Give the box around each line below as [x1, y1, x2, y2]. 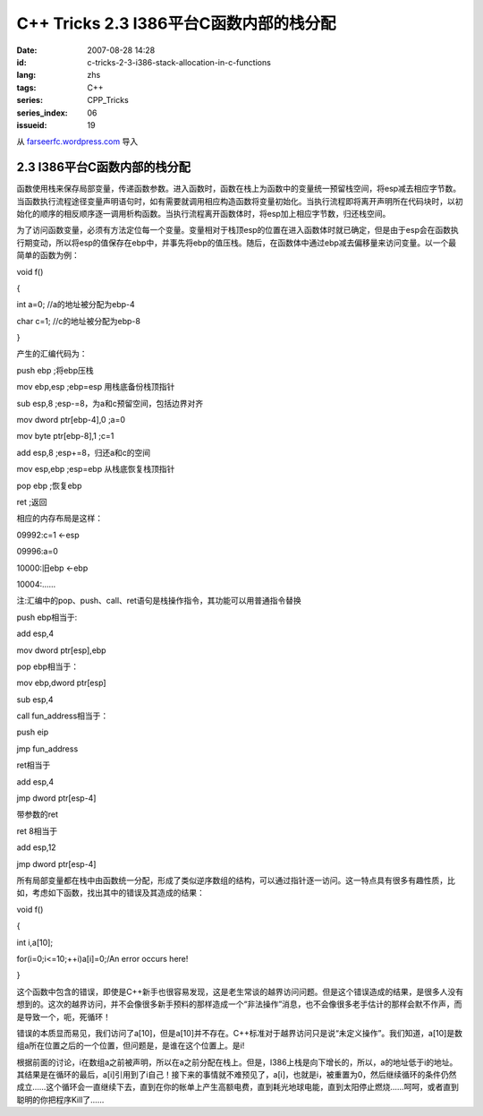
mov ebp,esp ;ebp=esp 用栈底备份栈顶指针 [16, 382, 175, 392]
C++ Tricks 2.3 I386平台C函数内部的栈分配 [16, 13, 336, 33]
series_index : [16, 107, 69, 118]
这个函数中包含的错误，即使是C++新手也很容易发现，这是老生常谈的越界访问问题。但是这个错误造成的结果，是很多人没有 [16, 986, 464, 997]
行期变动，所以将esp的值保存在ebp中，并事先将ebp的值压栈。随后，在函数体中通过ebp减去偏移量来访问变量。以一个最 [16, 237, 457, 248]
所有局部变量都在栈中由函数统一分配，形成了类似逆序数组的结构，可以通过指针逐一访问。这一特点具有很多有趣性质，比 [16, 874, 455, 886]
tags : [16, 82, 37, 93]
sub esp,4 [16, 694, 54, 705]
